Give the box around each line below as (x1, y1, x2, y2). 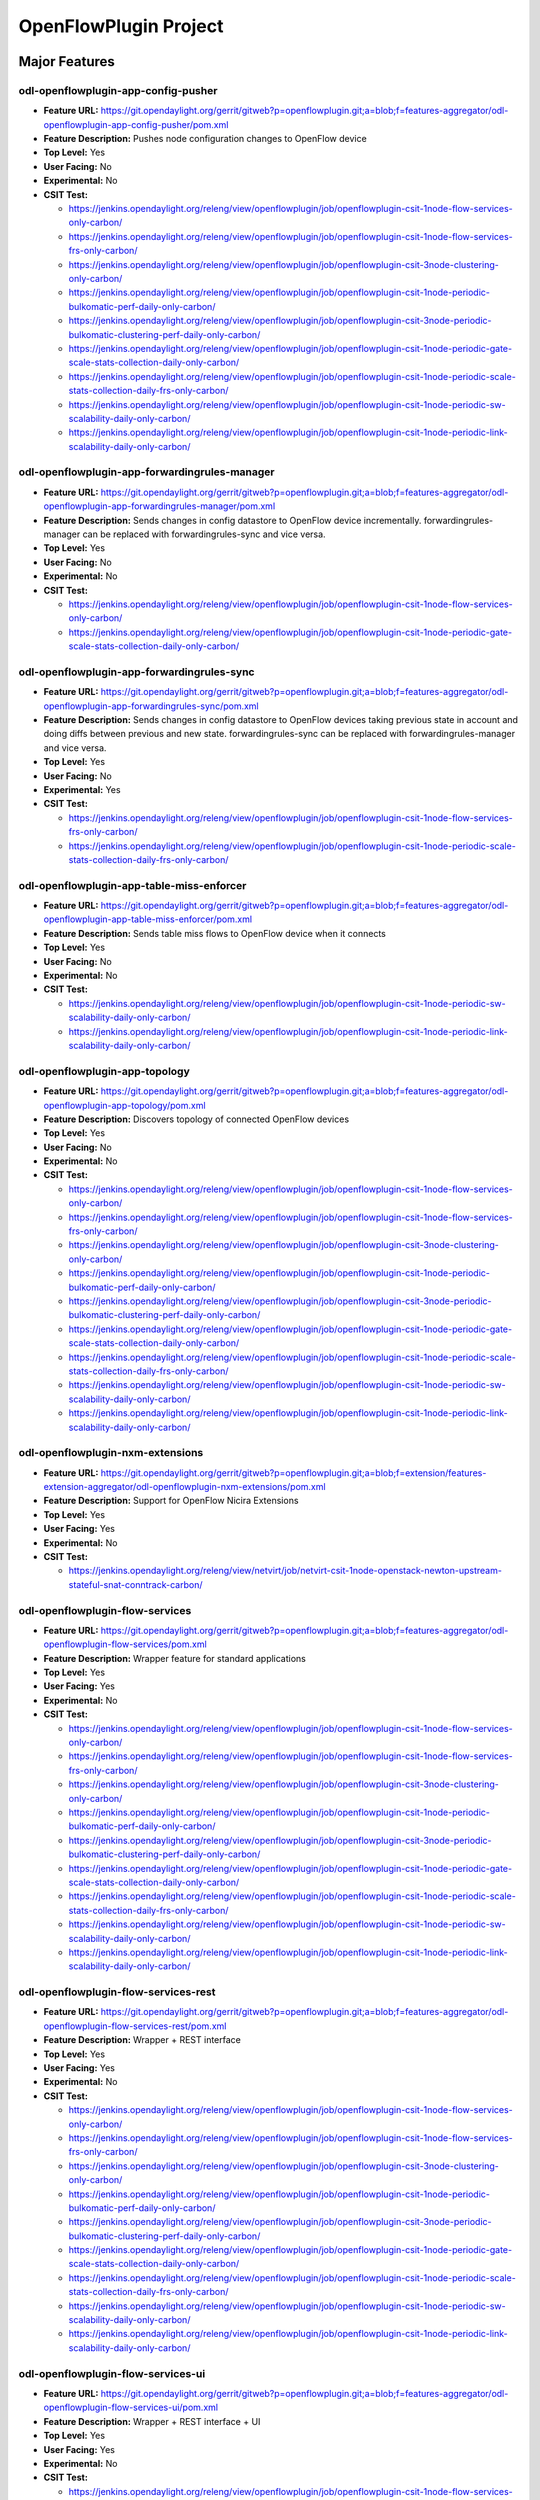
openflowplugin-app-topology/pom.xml (43, 1099, 206, 1111)
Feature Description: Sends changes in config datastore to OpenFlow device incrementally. (43, 514, 422, 526)
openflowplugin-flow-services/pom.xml (43, 1638, 207, 1650)
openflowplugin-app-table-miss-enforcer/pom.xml (43, 913, 253, 925)
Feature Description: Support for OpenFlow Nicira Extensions (43, 1495, 299, 1507)
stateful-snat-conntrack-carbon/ (68, 1578, 203, 1590)
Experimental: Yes (43, 784, 121, 795)
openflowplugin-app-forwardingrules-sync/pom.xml (43, 700, 259, 712)
